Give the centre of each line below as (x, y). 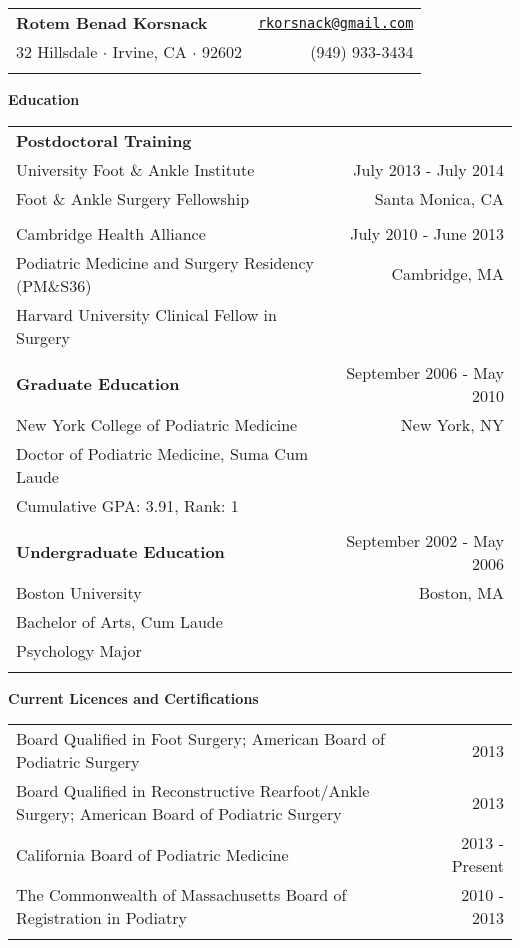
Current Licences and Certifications (133, 697)
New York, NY (452, 424)
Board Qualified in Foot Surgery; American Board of (200, 739)
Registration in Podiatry (101, 918)
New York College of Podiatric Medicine (157, 424)
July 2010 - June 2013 (427, 233)
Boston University (79, 592)
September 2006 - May (425, 372)
